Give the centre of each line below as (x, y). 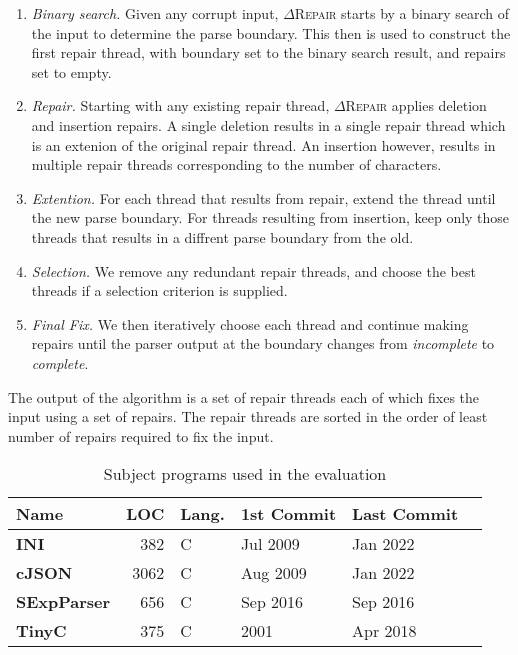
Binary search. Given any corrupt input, (155, 13)
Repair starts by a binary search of (402, 13)
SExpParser (63, 602)
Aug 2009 (273, 573)
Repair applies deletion (416, 105)
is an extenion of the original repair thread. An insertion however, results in (263, 144)
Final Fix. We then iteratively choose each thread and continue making (250, 323)
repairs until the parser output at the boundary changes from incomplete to (263, 343)
